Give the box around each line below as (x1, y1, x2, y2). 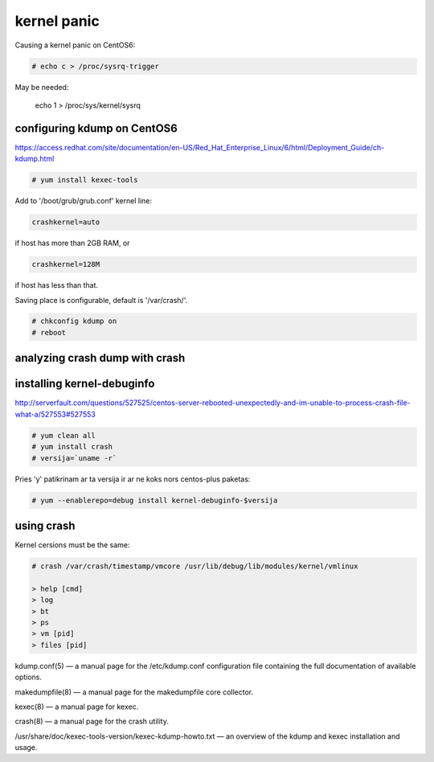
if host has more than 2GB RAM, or (14, 238, 130, 248)
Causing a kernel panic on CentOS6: (14, 40, 136, 50)
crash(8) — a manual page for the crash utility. (14, 716, 169, 727)
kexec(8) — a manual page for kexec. (14, 702, 139, 711)
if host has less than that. (14, 281, 99, 290)
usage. (14, 743, 38, 752)
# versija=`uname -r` (31, 453, 117, 462)
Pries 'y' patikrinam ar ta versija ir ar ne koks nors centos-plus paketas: (14, 474, 251, 484)
